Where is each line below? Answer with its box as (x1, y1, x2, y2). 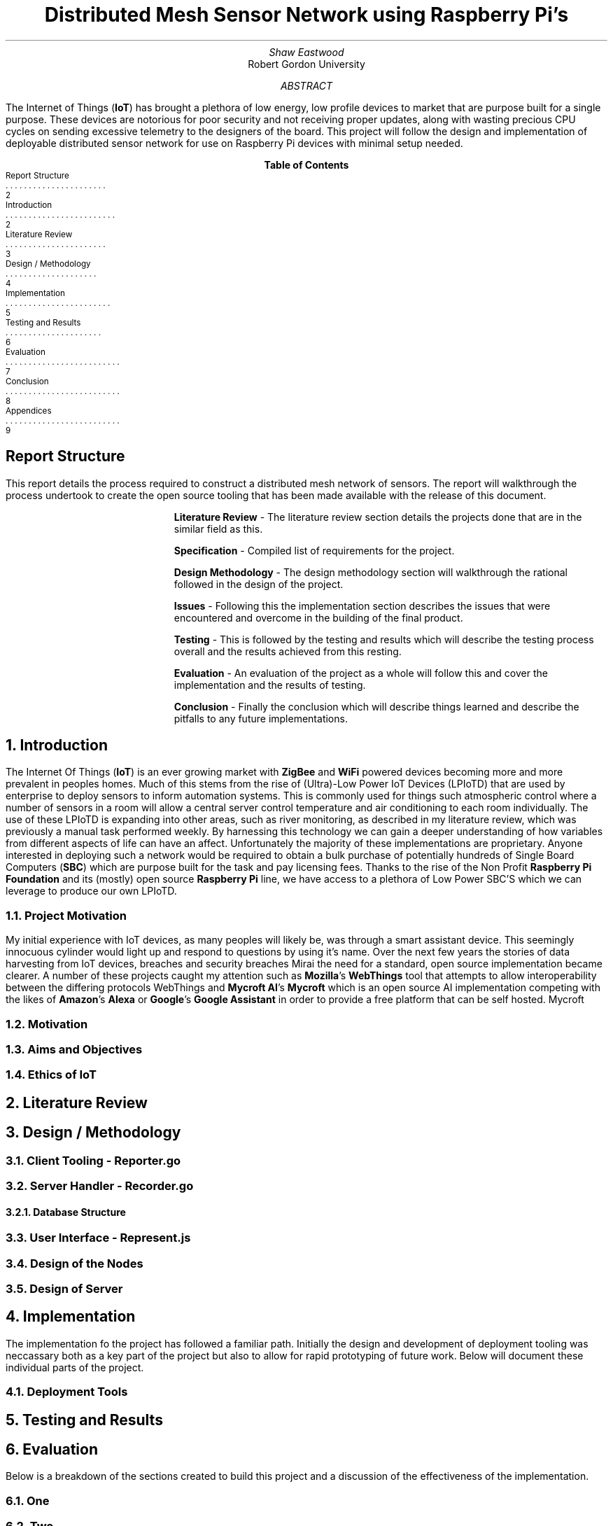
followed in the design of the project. (174, 577, 344, 590)
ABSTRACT (280, 79, 333, 92)
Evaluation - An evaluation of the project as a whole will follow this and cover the (174, 666, 548, 679)
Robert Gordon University (248, 57, 365, 70)
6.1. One (6, 1493, 50, 1508)
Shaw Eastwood (269, 45, 344, 58)
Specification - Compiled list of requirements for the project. (174, 544, 455, 556)
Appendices (6, 405, 52, 416)
